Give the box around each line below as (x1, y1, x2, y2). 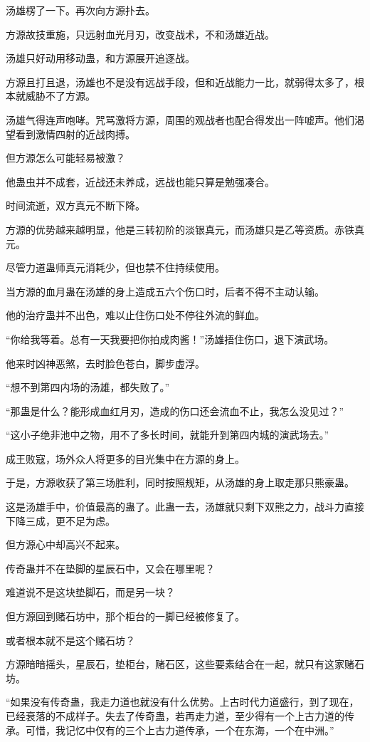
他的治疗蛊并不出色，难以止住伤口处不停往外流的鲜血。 (6, 308, 265, 323)
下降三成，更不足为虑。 (6, 513, 115, 528)
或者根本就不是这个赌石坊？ (6, 632, 135, 647)
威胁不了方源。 (25, 88, 95, 103)
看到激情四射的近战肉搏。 (15, 126, 135, 141)
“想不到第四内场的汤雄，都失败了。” (6, 380, 170, 394)
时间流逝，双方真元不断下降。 (6, 198, 145, 213)
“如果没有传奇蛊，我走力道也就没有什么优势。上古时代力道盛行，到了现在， (6, 694, 359, 709)
